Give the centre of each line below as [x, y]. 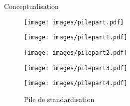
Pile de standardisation [59, 99]
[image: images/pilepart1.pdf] [76, 38]
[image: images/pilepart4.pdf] [76, 83]
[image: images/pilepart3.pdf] [76, 68]
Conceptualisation [31, 6]
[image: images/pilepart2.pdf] [76, 53]
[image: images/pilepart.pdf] [74, 22]
